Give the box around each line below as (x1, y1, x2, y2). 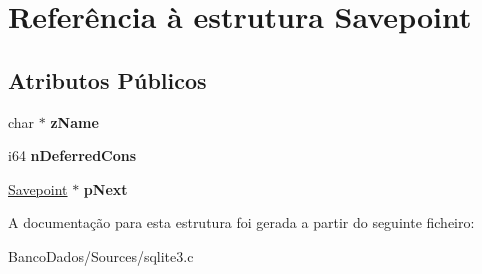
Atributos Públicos (8, 64, 207, 95)
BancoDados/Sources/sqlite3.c (8, 245, 194, 266)
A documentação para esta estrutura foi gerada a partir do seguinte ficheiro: (8, 212, 475, 233)
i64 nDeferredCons (8, 145, 137, 166)
